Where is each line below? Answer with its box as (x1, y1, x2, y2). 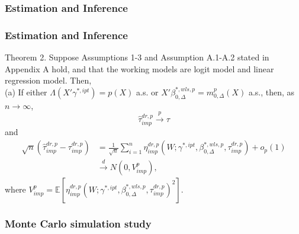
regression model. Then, (5, 74, 92, 86)
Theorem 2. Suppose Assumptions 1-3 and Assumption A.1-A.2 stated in (5, 51, 269, 63)
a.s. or (136, 85, 159, 98)
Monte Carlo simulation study (5, 216, 152, 230)
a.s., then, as (248, 85, 295, 98)
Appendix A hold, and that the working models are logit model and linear (5, 62, 274, 75)
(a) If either (5, 85, 47, 98)
